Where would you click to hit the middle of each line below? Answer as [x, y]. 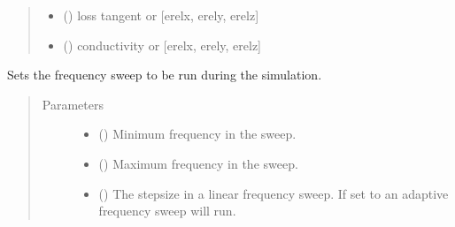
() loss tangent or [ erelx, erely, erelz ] [161, 15]
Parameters [73, 104]
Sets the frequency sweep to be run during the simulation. [165, 75]
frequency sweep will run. [167, 211]
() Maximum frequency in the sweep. [198, 163]
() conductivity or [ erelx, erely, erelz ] [162, 45]
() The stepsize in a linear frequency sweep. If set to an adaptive [274, 193]
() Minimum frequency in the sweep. [197, 134]
